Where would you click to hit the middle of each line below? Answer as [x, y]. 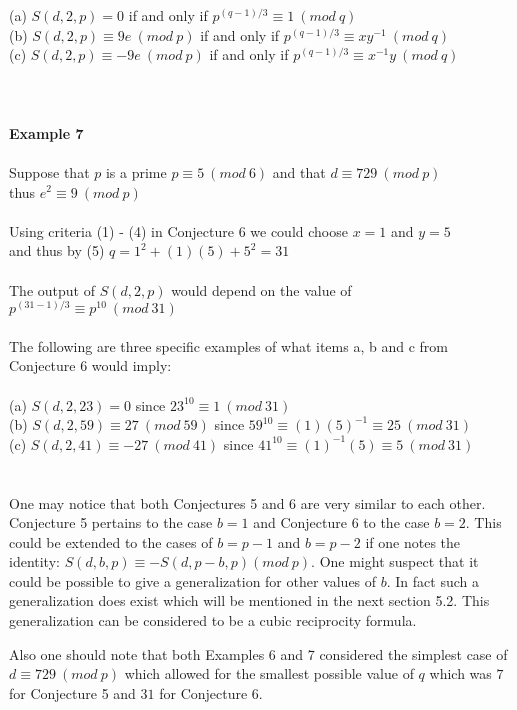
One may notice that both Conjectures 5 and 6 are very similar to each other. [247, 502]
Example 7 [46, 132]
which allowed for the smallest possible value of [269, 673]
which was [460, 673]
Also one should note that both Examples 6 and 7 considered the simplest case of [258, 653]
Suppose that [49, 171]
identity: [34, 561]
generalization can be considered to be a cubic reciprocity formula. [213, 620]
